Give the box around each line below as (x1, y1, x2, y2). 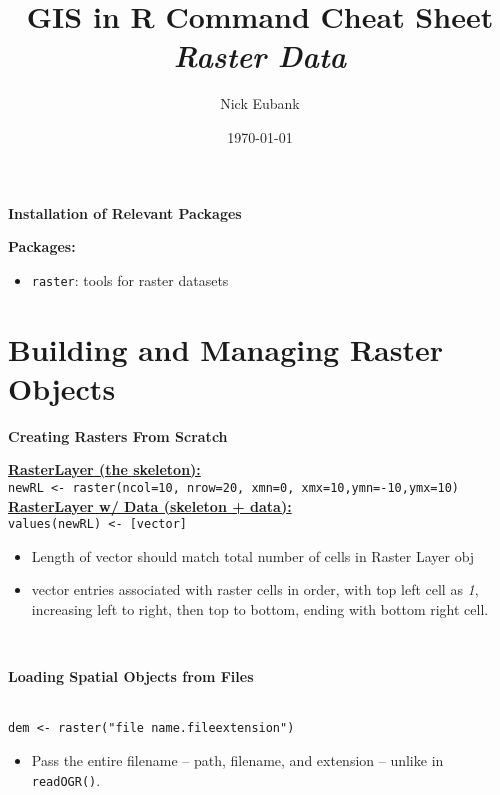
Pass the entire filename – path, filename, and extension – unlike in (31, 749, 444, 770)
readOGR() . (31, 769, 101, 790)
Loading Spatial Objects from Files (8, 666, 254, 687)
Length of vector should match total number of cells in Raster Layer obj (31, 545, 475, 566)
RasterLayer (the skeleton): (8, 459, 201, 480)
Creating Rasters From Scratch (8, 425, 228, 446)
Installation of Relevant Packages (8, 202, 242, 223)
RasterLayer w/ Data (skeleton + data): (8, 495, 292, 516)
